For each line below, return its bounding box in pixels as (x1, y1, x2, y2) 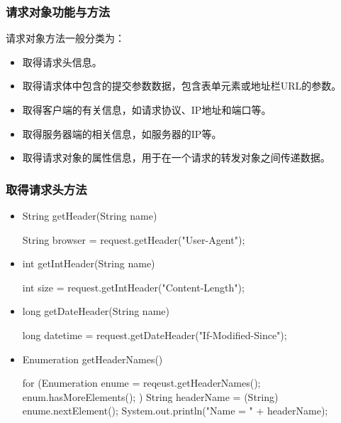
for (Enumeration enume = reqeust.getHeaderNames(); (22, 375, 261, 390)
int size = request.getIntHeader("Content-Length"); (22, 279, 245, 294)
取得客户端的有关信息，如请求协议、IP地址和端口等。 (22, 102, 272, 117)
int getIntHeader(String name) (22, 256, 155, 271)
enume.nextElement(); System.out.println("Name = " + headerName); (22, 403, 328, 418)
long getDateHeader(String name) (22, 304, 169, 318)
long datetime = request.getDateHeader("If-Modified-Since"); (22, 327, 287, 342)
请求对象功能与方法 (6, 2, 111, 20)
